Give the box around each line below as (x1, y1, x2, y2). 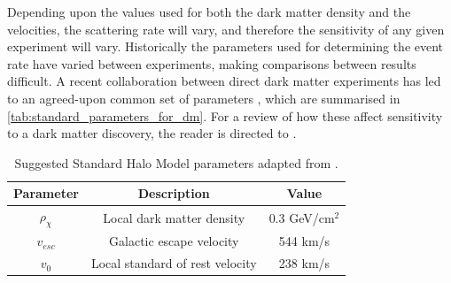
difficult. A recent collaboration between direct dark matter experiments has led (7, 72, 441, 90)
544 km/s (278, 232, 330, 250)
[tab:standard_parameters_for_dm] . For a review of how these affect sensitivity (7, 106, 443, 125)
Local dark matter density (103, 208, 245, 226)
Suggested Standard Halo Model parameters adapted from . (14, 153, 338, 172)
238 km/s (278, 254, 330, 272)
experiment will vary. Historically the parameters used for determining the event (7, 37, 444, 56)
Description (137, 184, 210, 203)
